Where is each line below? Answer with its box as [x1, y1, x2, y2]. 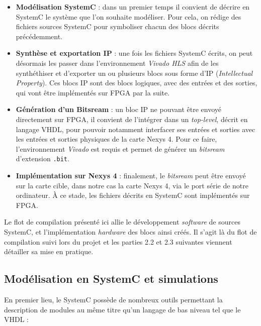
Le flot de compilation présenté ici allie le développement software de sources [4, 216, 240, 227]
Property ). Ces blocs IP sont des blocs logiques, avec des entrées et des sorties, [16, 77, 257, 88]
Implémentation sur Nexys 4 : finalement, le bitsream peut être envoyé [16, 170, 246, 180]
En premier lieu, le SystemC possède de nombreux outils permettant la [4, 294, 223, 304]
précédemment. [16, 31, 62, 41]
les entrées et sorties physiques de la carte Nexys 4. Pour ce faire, [16, 134, 217, 144]
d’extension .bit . [16, 153, 69, 164]
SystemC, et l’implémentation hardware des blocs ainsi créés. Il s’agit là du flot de [4, 226, 257, 237]
